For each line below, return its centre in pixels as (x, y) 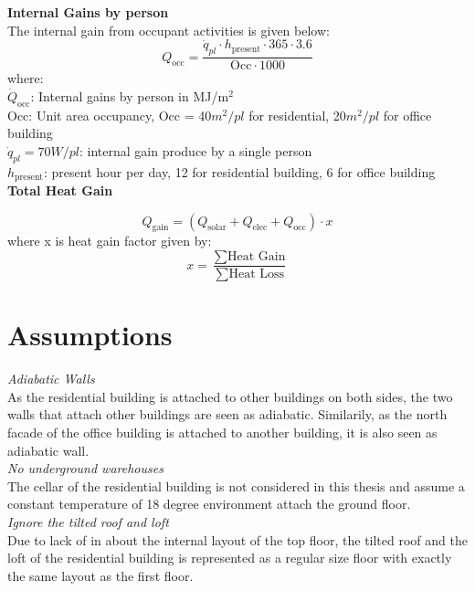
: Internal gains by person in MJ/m (130, 95)
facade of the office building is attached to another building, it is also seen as (222, 433)
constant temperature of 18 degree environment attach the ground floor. (209, 504)
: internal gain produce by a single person (196, 150)
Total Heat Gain (60, 190)
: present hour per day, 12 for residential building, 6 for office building (239, 171)
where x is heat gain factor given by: (110, 241)
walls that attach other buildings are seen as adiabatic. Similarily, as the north (227, 414)
